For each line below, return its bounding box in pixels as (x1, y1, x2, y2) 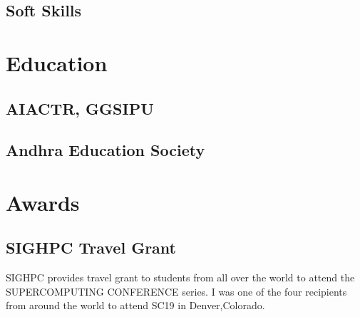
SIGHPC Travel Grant (6, 237, 176, 259)
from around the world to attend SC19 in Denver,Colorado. (6, 298, 265, 313)
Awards (6, 187, 80, 217)
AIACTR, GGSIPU (6, 97, 154, 119)
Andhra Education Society (6, 139, 205, 161)
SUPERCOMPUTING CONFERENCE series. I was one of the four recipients (6, 284, 347, 298)
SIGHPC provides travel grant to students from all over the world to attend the (6, 270, 355, 285)
